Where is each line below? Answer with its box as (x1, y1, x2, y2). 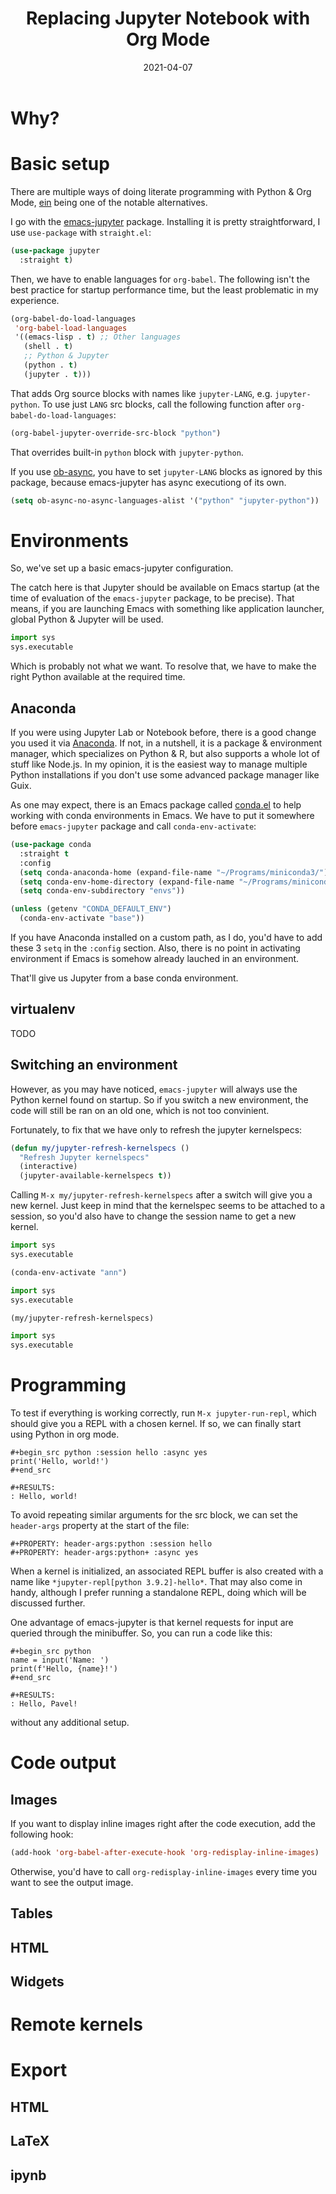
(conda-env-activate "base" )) (19, 913, 145, 924)
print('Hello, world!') (10, 1457, 110, 1467)
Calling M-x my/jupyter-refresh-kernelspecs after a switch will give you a (10, 1189, 313, 1201)
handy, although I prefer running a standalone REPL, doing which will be (10, 1587, 307, 1599)
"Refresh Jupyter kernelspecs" (19, 1152, 150, 1162)
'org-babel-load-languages (14, 323, 128, 333)
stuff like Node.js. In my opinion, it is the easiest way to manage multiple (10, 758, 308, 770)
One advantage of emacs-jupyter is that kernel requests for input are (10, 1617, 294, 1629)
